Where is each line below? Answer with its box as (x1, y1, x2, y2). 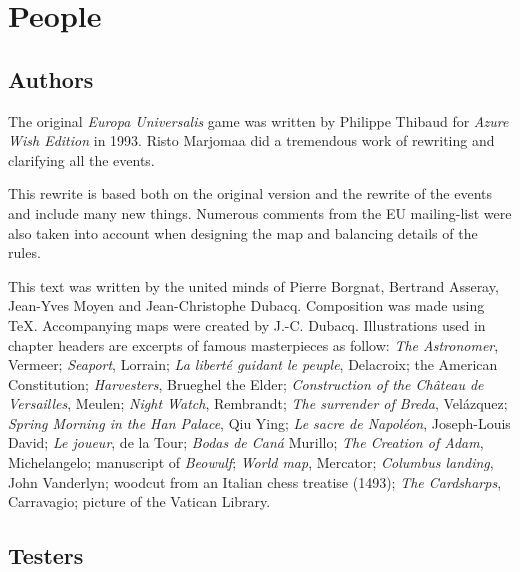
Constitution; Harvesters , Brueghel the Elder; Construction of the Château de (8, 373, 484, 394)
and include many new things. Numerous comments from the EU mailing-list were (8, 202, 512, 223)
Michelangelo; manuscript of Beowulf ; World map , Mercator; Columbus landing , (8, 452, 494, 473)
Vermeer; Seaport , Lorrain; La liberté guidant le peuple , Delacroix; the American (8, 354, 498, 375)
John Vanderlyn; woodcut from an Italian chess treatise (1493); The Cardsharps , (8, 471, 502, 492)
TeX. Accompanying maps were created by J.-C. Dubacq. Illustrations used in (8, 314, 486, 335)
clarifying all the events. (8, 149, 155, 170)
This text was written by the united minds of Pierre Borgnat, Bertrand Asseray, (8, 275, 499, 296)
